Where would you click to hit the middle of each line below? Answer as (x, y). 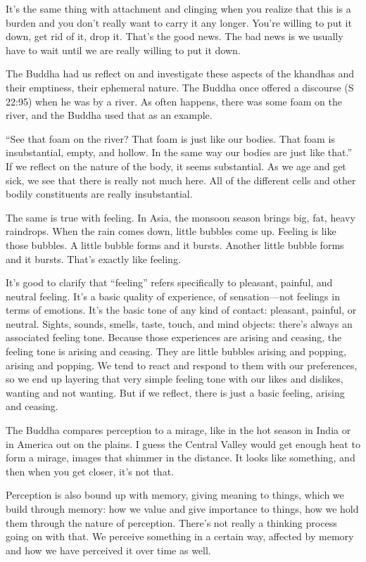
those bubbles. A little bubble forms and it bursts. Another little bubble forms (175, 244)
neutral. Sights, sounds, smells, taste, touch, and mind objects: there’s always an (179, 323)
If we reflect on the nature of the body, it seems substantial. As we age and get (176, 166)
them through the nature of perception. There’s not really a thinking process (171, 522)
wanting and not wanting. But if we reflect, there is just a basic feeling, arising (175, 392)
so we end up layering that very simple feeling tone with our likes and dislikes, (175, 379)
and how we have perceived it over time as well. (108, 550)
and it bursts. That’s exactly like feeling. (93, 258)
